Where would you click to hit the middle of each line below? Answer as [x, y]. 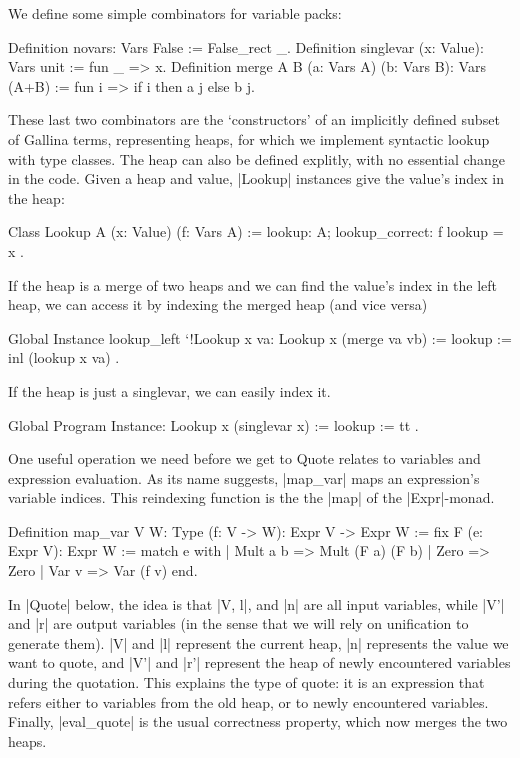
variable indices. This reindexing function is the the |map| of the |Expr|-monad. [251, 497]
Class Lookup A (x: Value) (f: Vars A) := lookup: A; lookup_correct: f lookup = [256, 231]
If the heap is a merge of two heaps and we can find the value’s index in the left [253, 284]
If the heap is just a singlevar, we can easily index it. [169, 390]
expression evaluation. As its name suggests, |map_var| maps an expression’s [244, 477]
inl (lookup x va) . [64, 357]
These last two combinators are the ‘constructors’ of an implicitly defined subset [254, 119]
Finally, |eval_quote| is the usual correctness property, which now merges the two [258, 721]
